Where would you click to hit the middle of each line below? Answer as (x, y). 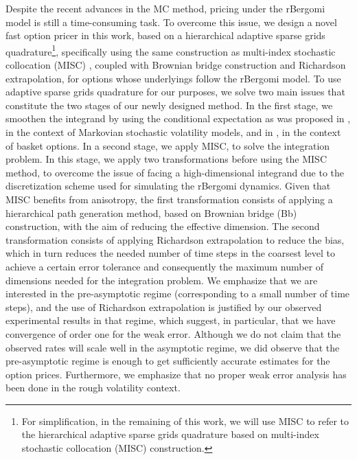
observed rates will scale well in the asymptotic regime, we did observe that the (173, 347)
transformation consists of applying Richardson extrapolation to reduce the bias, (175, 239)
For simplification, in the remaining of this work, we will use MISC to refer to (185, 421)
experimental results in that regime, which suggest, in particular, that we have (171, 320)
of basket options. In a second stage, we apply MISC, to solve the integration (168, 145)
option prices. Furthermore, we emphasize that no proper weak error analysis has (176, 374)
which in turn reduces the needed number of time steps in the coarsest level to (170, 253)
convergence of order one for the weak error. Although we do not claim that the (173, 333)
